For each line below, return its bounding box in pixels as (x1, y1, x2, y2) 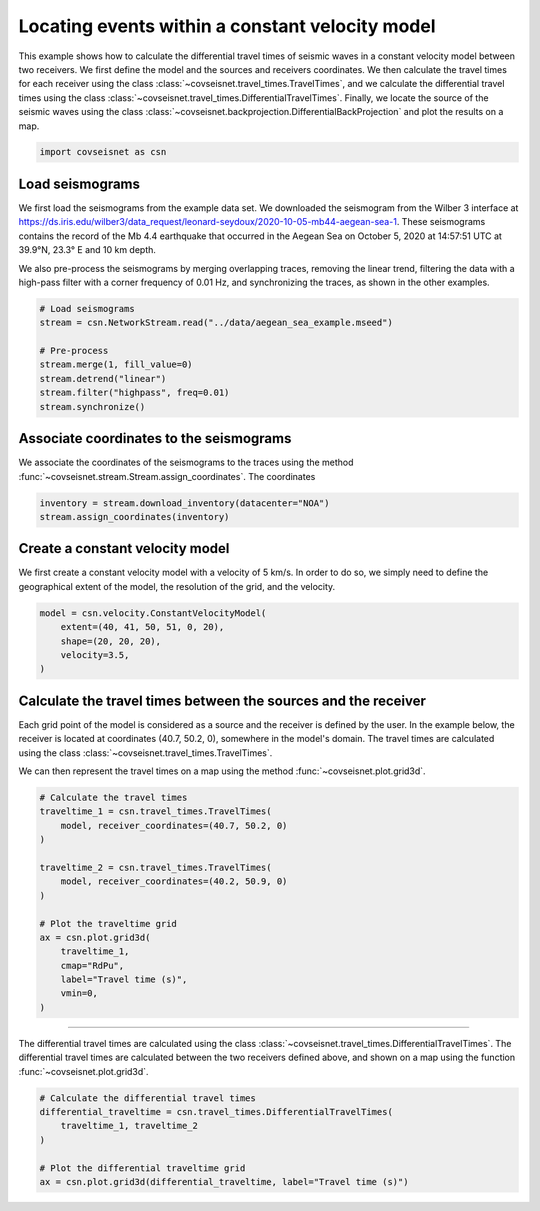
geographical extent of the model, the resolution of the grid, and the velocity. (18, 580, 336, 592)
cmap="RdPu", (60, 960, 125, 971)
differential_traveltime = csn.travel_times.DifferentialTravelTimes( (39, 1106, 394, 1118)
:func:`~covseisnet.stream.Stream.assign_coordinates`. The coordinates (18, 470, 316, 482)
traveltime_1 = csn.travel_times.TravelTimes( (39, 806, 272, 817)
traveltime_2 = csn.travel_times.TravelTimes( (39, 861, 272, 873)
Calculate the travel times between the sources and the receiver (18, 692, 427, 709)
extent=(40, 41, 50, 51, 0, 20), (60, 621, 225, 633)
